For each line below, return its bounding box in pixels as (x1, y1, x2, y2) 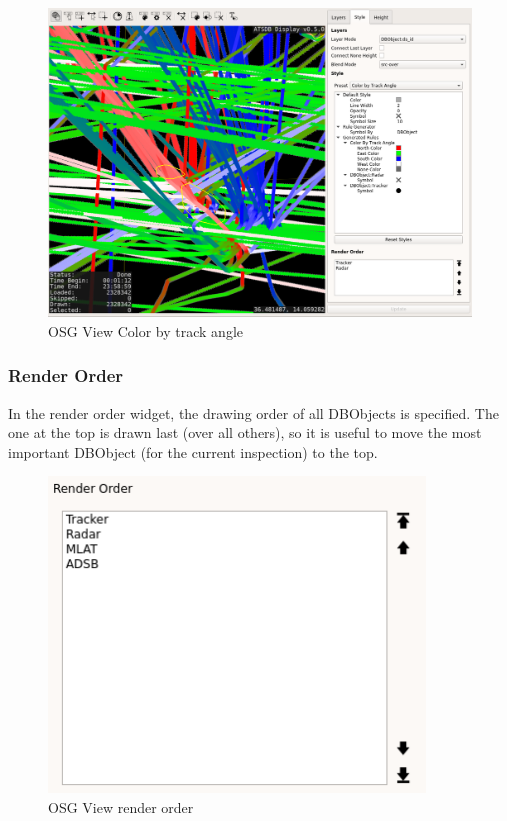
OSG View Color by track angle (48, 320, 244, 341)
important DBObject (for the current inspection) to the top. (8, 441, 378, 462)
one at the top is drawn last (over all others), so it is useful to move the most (8, 422, 482, 443)
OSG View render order (48, 796, 194, 817)
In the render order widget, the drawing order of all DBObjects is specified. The (8, 402, 499, 423)
